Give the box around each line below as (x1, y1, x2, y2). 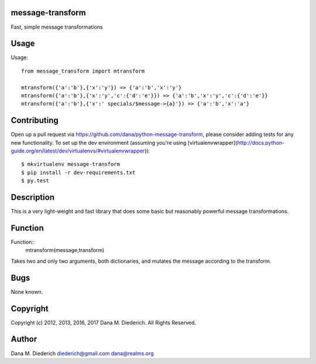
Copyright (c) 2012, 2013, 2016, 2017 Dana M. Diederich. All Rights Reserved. (11, 319, 196, 326)
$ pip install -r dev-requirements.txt (21, 169, 136, 176)
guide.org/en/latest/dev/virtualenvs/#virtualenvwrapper (11, 147, 145, 155)
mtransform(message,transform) (25, 247, 105, 254)
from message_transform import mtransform (21, 67, 145, 74)
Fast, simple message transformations (11, 23, 103, 30)
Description (11, 192, 55, 202)
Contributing (11, 115, 59, 125)
